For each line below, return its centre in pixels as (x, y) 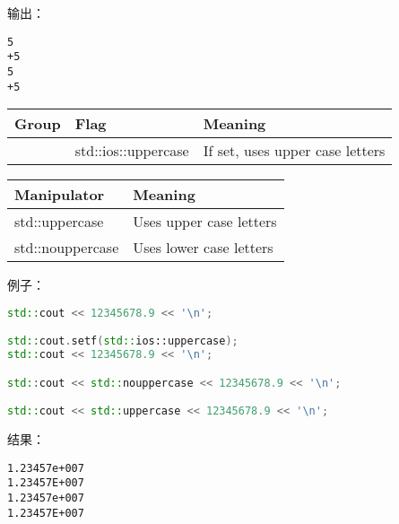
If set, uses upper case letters (294, 151)
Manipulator (60, 195)
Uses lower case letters (203, 248)
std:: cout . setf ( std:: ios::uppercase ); (123, 341)
